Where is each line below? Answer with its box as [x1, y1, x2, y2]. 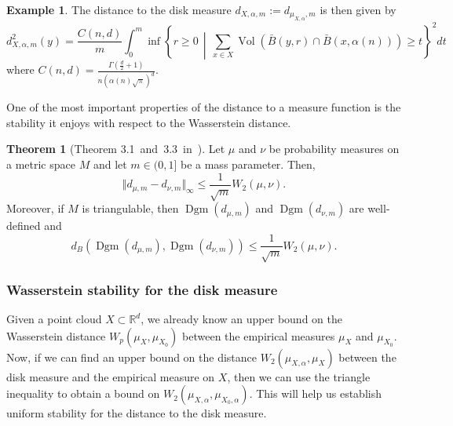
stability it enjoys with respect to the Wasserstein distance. [6, 114, 291, 130]
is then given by [320, 2, 396, 17]
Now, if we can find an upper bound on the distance [6, 348, 258, 365]
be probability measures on [269, 140, 400, 157]
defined [6, 217, 41, 234]
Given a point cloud [6, 311, 102, 327]
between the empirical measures [182, 327, 335, 344]
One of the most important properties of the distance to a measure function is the [6, 99, 401, 115]
